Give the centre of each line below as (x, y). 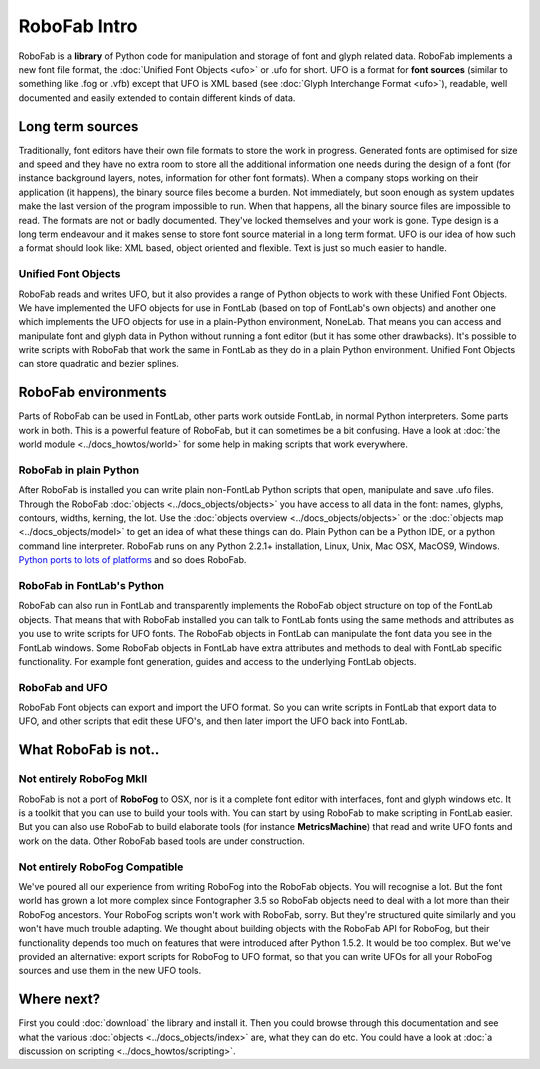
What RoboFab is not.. (89, 750)
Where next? (59, 999)
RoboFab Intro (78, 26)
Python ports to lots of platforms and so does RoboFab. (132, 560)
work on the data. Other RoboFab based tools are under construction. (161, 841)
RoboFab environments (92, 392)
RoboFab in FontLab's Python (91, 585)
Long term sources (78, 126)
